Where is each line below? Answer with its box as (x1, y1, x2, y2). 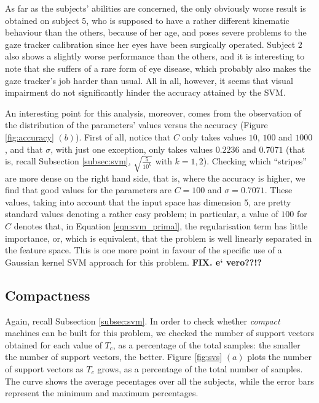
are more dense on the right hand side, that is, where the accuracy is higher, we (5, 171, 305, 184)
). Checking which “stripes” (203, 155, 307, 167)
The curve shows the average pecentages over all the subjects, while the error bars (5, 374, 314, 387)
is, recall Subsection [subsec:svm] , (5, 155, 131, 167)
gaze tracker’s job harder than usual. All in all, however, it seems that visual (5, 74, 293, 86)
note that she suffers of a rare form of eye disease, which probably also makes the (5, 61, 311, 74)
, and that (5, 142, 43, 155)
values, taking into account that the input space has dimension (5, 195, 242, 208)
